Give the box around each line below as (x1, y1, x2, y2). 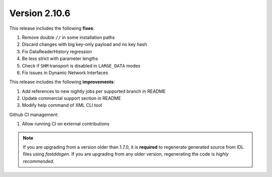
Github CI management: (9, 111, 59, 117)
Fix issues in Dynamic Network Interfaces (22, 70, 108, 76)
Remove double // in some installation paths (22, 34, 115, 40)
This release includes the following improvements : (9, 79, 115, 85)
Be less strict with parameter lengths (22, 55, 98, 62)
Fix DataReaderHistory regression (22, 48, 93, 54)
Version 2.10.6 (9, 8, 71, 19)
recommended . (23, 158, 55, 164)
